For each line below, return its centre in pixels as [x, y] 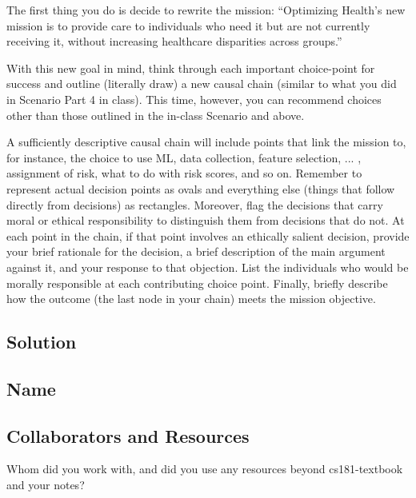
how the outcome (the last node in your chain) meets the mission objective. [191, 299]
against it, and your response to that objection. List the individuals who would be [208, 267]
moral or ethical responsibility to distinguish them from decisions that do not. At [206, 220]
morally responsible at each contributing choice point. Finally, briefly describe [197, 283]
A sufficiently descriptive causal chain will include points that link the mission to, [206, 142]
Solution [42, 342]
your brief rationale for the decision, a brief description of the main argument [196, 251]
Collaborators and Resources [128, 435]
